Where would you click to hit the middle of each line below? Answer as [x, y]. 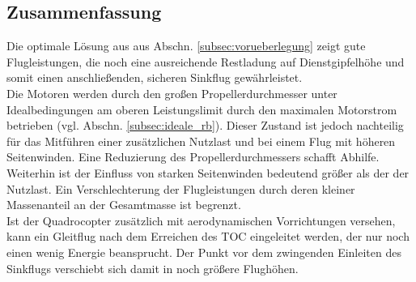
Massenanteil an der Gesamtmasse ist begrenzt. [124, 205]
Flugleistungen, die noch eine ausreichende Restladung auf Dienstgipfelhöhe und [206, 61]
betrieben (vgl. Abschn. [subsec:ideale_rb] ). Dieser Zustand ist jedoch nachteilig [205, 125]
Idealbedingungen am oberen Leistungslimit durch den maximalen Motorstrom [202, 109]
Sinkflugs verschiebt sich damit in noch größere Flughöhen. [153, 268]
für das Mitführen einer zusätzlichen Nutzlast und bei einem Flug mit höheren [201, 141]
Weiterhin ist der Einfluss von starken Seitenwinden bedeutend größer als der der [208, 172]
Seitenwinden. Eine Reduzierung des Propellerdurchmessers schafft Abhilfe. [193, 157]
